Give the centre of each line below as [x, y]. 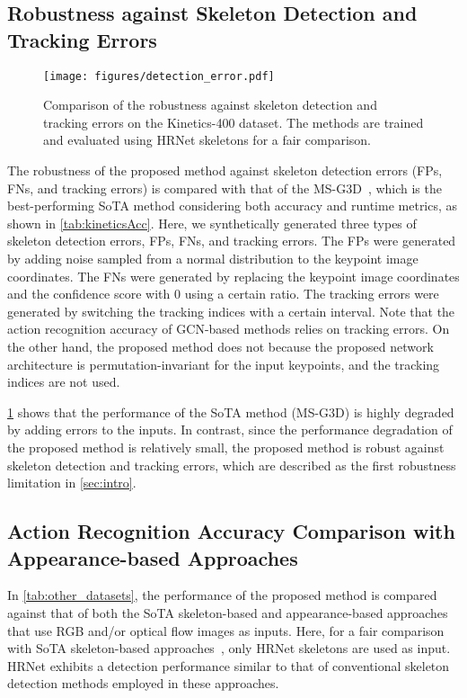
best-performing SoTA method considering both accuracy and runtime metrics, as [233, 206]
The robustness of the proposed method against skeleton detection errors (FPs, [225, 170]
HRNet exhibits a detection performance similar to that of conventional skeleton [229, 665]
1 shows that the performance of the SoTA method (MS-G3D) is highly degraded [231, 412]
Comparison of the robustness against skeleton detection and [210, 105]
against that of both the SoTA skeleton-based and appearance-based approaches [228, 612]
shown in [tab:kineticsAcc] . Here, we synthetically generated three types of [212, 223]
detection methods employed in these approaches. [143, 683]
